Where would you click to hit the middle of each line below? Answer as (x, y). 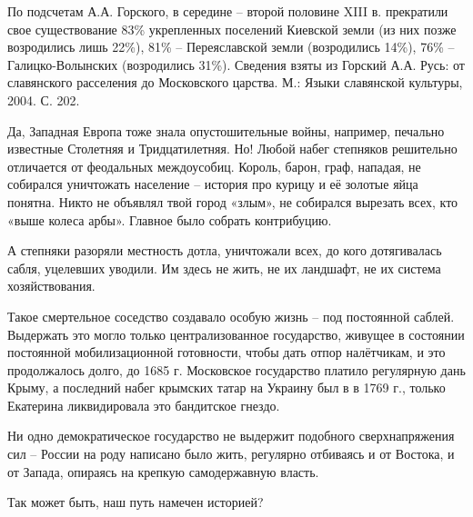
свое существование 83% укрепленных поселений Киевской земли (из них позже (232, 29)
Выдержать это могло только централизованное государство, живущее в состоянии (236, 334)
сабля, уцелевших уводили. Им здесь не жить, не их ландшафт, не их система (224, 268)
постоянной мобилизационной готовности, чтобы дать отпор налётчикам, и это (226, 352)
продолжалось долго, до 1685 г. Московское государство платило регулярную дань (236, 369)
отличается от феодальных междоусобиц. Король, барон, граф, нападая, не (214, 166)
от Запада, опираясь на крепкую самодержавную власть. (163, 471)
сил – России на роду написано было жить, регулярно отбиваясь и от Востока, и (231, 454)
